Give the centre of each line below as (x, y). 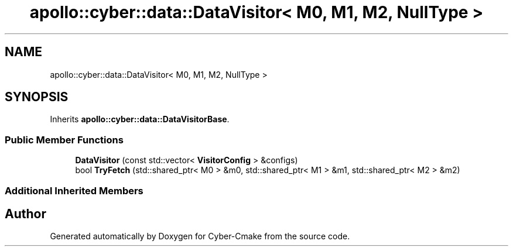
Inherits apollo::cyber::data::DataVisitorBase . (140, 119)
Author (25, 214)
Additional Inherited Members (74, 190)
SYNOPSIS (37, 97)
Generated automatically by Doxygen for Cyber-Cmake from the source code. (200, 236)
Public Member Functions (64, 140)
